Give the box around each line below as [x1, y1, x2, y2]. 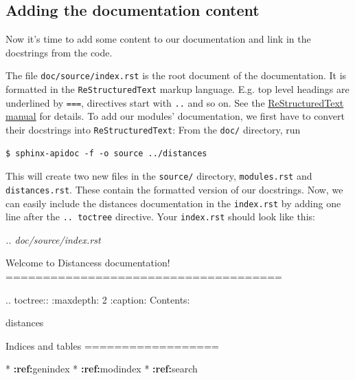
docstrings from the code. [5, 45, 113, 59]
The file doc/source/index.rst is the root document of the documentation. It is [5, 68, 347, 83]
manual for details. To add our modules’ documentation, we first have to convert [5, 109, 345, 123]
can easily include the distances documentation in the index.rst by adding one [5, 196, 341, 210]
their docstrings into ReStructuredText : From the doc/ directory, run [5, 122, 301, 136]
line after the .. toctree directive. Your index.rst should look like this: [5, 209, 315, 224]
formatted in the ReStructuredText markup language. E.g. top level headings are [5, 82, 350, 96]
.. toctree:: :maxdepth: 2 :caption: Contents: [5, 292, 190, 306]
